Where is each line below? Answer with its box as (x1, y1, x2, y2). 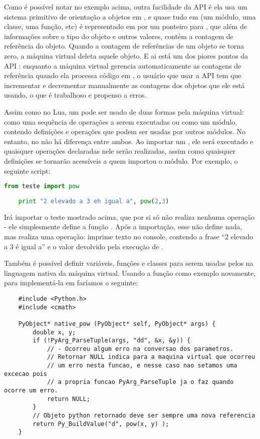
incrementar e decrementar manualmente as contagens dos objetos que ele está (4, 80, 245, 90)
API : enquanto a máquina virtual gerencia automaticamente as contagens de (4, 60, 241, 71)
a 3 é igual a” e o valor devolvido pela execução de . (4, 241, 163, 251)
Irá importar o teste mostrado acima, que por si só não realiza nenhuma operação (4, 211, 254, 222)
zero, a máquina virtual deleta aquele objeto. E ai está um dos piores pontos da (4, 50, 248, 61)
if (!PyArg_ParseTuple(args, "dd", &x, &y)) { (33, 337, 191, 344)
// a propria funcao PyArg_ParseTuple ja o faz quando (47, 378, 234, 386)
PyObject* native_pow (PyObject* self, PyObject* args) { (18, 320, 216, 327)
